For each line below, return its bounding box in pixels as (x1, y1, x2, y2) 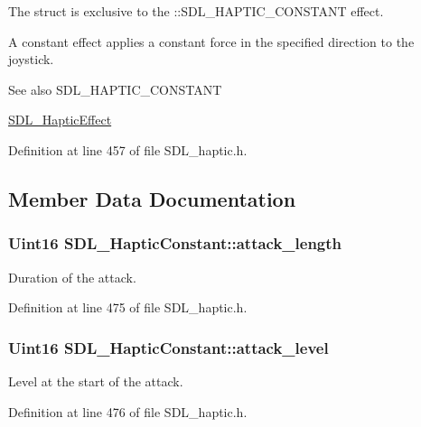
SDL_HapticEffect (8, 110, 112, 129)
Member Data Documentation (8, 184, 296, 212)
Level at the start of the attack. (8, 371, 183, 390)
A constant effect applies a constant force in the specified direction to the (8, 32, 415, 51)
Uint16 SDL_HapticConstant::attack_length (8, 232, 342, 255)
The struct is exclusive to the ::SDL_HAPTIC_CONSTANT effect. (8, 2, 384, 20)
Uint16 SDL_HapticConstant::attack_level (8, 336, 329, 358)
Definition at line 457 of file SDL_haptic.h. (8, 140, 248, 159)
